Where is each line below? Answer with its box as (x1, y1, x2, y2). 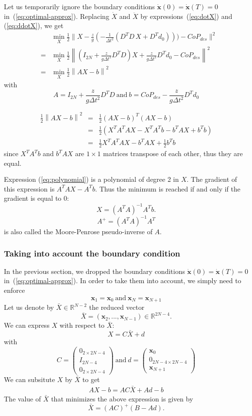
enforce (4, 285, 25, 295)
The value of (4, 393, 41, 403)
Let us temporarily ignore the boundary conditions (4, 1, 155, 11)
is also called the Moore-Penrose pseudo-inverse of (4, 226, 152, 237)
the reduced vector (89, 302, 145, 312)
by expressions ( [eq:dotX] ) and (140, 11, 233, 21)
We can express (4, 320, 50, 330)
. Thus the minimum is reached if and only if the (95, 183, 240, 193)
